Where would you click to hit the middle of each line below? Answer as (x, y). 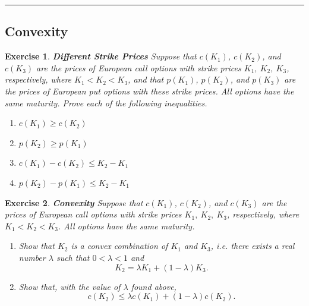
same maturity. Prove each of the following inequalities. (106, 102)
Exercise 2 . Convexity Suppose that (74, 202)
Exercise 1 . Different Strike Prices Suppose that (101, 56)
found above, (154, 286)
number (32, 257)
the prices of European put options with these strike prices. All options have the (149, 91)
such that (73, 257)
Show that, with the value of (70, 286)
